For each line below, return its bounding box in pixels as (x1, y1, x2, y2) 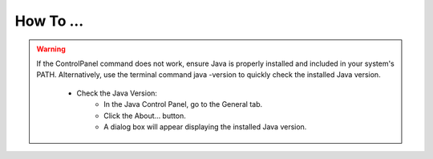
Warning (36, 44, 66, 54)
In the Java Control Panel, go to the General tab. (103, 100, 263, 109)
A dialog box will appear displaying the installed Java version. (103, 121, 307, 132)
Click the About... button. (103, 111, 186, 120)
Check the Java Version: (76, 88, 158, 98)
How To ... (14, 12, 84, 30)
